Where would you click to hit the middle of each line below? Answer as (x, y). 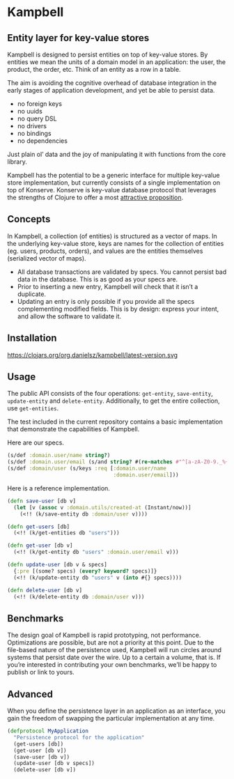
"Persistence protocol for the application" (79, 737)
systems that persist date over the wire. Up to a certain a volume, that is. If (114, 657)
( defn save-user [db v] (42, 501)
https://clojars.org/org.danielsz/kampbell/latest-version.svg (93, 355)
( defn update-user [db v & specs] (57, 565)
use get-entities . (33, 408)
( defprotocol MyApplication (48, 731)
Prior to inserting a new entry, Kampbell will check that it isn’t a (108, 286)
